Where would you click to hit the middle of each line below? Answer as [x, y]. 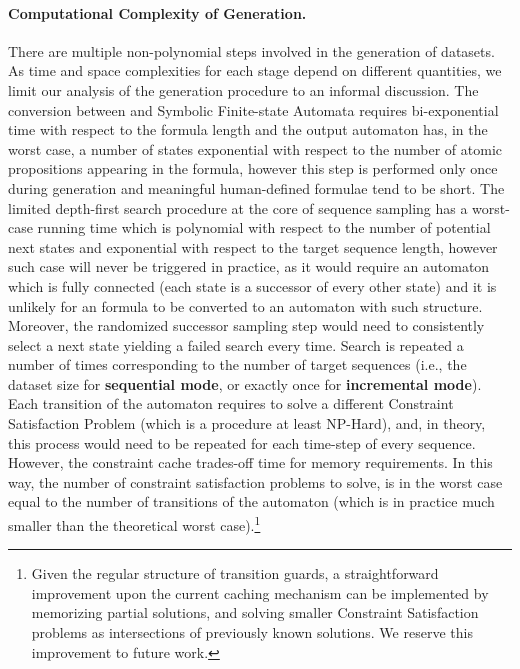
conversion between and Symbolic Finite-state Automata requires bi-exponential [253, 109]
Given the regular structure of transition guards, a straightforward [235, 573]
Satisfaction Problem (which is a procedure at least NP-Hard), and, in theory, [247, 423]
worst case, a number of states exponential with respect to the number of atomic [255, 148]
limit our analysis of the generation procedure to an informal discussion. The [243, 89]
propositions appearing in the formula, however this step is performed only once [253, 168]
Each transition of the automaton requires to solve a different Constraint [231, 403]
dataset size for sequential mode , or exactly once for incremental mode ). [245, 383]
